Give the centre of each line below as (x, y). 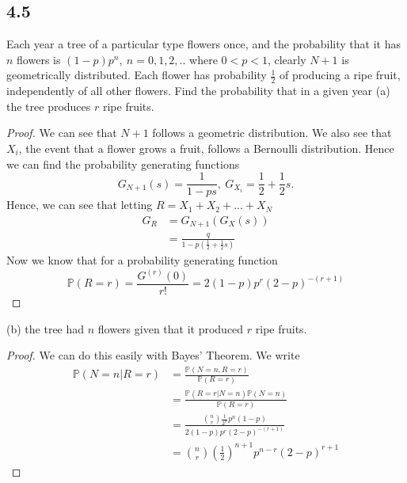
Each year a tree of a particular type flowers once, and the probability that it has (203, 44)
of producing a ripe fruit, (340, 75)
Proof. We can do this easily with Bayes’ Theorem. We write (153, 355)
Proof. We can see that (62, 133)
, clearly (287, 59)
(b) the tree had (46, 328)
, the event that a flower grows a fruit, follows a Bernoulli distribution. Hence (206, 148)
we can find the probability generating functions (123, 164)
